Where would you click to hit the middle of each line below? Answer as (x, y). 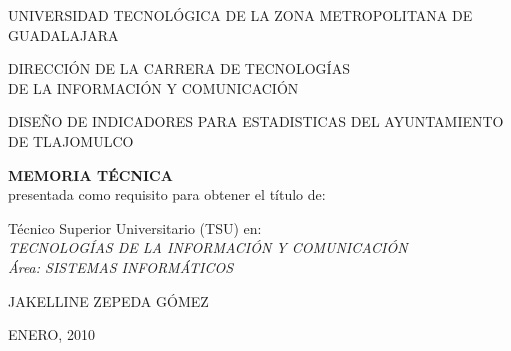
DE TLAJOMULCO (71, 140)
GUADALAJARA (63, 34)
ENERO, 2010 (51, 334)
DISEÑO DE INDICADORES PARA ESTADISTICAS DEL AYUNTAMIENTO (256, 121)
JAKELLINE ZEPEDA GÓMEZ (108, 300)
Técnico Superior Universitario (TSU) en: (135, 227)
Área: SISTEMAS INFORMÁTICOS (121, 266)
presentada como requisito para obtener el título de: (167, 194)
